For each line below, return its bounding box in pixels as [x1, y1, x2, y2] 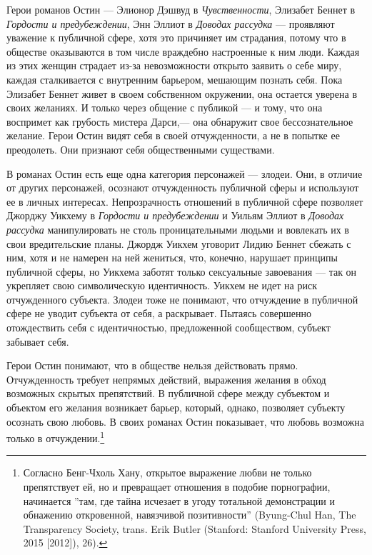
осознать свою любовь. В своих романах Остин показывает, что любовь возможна [6, 414, 364, 429]
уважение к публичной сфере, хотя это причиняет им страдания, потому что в [6, 30, 346, 45]
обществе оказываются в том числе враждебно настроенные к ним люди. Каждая [6, 44, 360, 59]
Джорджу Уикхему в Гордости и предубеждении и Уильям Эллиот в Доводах [6, 208, 344, 223]
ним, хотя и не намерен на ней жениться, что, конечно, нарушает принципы [6, 250, 338, 265]
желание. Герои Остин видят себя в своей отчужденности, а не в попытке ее [6, 128, 340, 143]
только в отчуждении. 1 [6, 429, 105, 445]
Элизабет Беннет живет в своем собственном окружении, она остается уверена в [6, 86, 358, 101]
